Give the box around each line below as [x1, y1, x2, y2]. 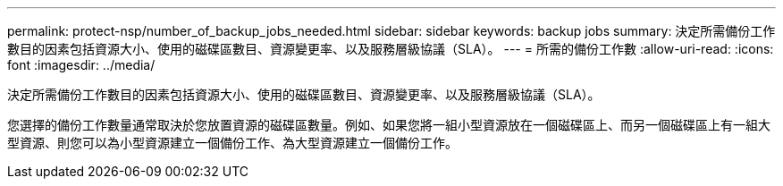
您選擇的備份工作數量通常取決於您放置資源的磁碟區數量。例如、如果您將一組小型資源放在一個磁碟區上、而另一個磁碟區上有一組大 [7, 117, 770, 132]
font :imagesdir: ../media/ [7, 57, 156, 72]
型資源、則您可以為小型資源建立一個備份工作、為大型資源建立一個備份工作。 [7, 135, 458, 150]
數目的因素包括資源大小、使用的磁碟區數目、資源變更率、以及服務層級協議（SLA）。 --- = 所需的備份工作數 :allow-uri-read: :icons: [7, 41, 774, 56]
